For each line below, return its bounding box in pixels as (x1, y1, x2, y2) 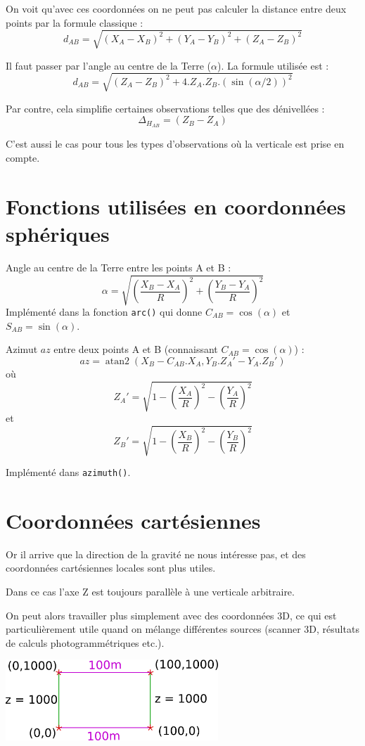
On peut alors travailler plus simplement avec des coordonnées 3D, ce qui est (6, 607, 337, 622)
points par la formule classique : (6, 15, 143, 30)
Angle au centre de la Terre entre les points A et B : (6, 259, 231, 274)
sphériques (6, 219, 110, 247)
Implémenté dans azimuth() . (6, 465, 131, 480)
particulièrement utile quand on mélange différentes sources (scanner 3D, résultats (6, 622, 359, 636)
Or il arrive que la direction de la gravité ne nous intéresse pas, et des (6, 546, 306, 561)
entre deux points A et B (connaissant (53, 342, 218, 356)
